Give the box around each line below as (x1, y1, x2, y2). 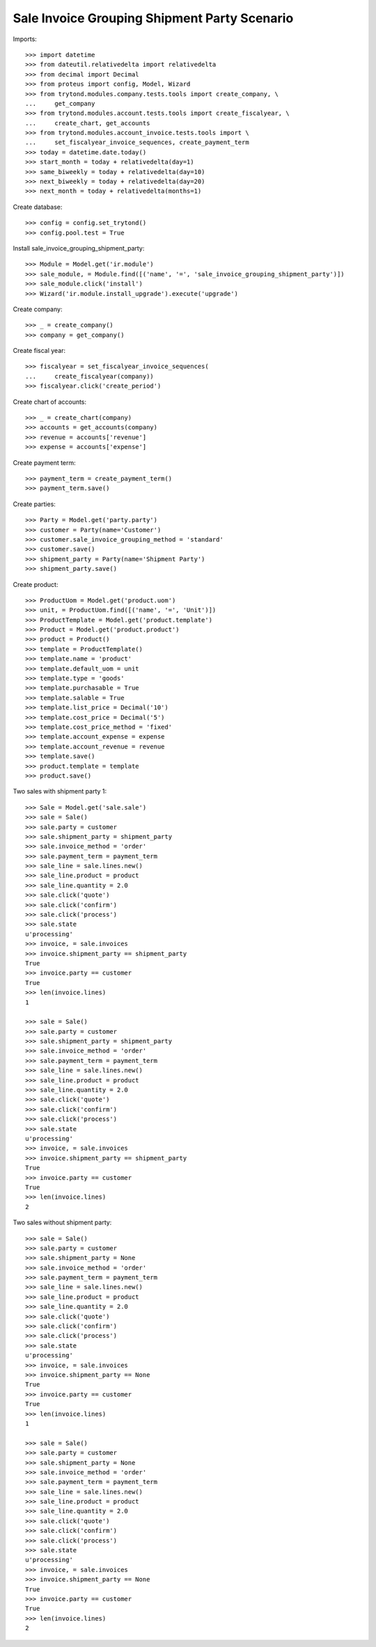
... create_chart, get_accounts (25, 119, 150, 127)
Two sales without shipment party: (13, 1218, 112, 1227)
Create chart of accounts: (13, 397, 87, 406)
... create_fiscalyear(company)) (25, 372, 155, 380)
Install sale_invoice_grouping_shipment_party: (13, 244, 145, 252)
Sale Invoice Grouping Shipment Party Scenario (13, 10, 294, 26)
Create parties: (13, 500, 56, 508)
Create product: (13, 580, 58, 588)
